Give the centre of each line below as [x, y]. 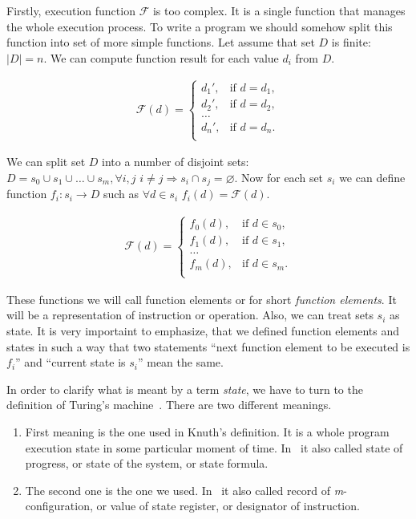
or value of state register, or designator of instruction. [228, 506]
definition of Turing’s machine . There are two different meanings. [169, 405]
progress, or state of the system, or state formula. [147, 463]
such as [121, 194]
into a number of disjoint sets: [176, 162]
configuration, [59, 506]
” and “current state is [71, 362]
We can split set [46, 162]
